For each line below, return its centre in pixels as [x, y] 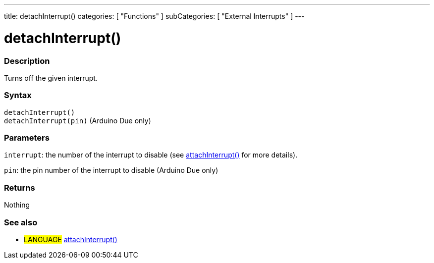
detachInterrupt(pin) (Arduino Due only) [78, 120]
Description [27, 61]
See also [21, 222]
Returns [20, 187]
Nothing [17, 205]
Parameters [27, 138]
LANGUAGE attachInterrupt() [71, 239]
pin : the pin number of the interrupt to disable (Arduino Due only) [111, 170]
